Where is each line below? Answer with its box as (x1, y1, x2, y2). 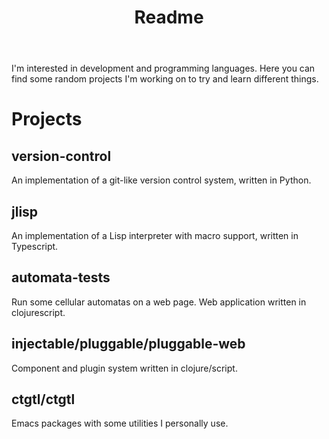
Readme (134, 6, 204, 29)
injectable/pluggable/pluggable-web (11, 336, 246, 353)
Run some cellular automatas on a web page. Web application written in (11, 296, 307, 308)
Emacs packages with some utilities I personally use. (11, 417, 229, 430)
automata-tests (11, 269, 111, 286)
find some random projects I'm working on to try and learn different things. (11, 73, 319, 85)
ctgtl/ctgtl (11, 391, 76, 408)
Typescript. (11, 241, 59, 252)
